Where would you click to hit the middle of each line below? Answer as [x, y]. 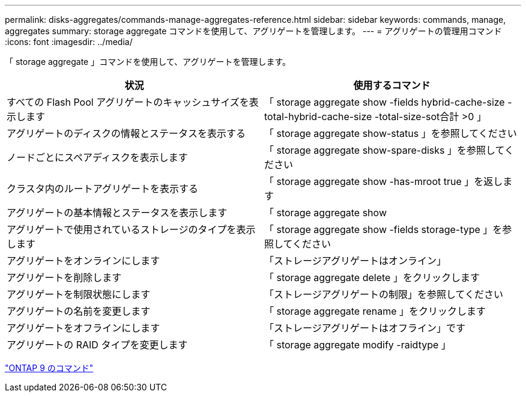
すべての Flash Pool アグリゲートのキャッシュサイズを [128, 102]
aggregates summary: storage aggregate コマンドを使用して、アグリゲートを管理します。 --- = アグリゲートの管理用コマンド [253, 31]
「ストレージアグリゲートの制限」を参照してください [384, 294]
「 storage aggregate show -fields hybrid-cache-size [385, 102]
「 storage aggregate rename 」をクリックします [375, 311]
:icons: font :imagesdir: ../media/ [69, 42]
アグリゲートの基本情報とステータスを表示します [117, 213]
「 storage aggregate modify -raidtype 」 [358, 345]
